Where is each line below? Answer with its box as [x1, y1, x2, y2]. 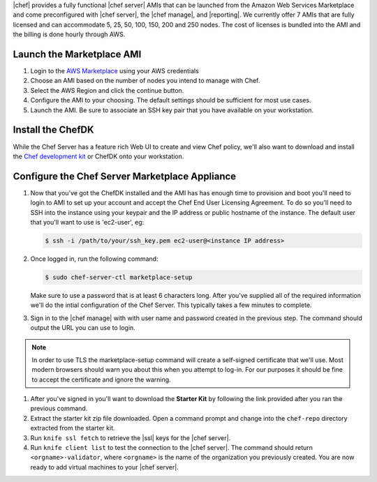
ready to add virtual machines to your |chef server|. [30, 462, 179, 471]
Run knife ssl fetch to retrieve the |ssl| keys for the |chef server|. [30, 433, 231, 442]
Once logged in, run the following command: [30, 255, 158, 263]
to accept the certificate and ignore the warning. [31, 375, 171, 384]
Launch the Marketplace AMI [13, 48, 142, 60]
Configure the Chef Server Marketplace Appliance [13, 170, 237, 182]
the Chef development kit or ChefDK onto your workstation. [13, 152, 184, 160]
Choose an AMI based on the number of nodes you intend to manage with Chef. [30, 77, 260, 85]
